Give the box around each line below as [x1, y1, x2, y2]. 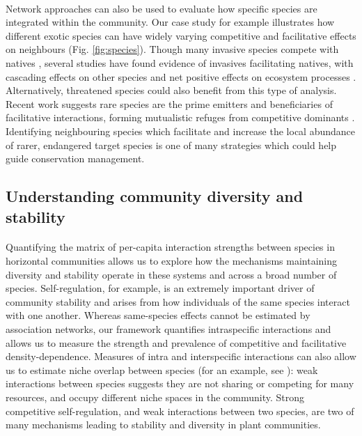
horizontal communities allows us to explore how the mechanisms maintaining [6, 254, 338, 268]
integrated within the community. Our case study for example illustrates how [6, 15, 335, 29]
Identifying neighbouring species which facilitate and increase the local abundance [6, 123, 356, 138]
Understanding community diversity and [6, 185, 304, 207]
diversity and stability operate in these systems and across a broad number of [6, 267, 337, 281]
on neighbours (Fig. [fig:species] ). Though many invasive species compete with [6, 42, 339, 56]
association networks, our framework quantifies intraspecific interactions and [6, 322, 331, 336]
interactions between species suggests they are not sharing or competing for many [6, 376, 354, 391]
